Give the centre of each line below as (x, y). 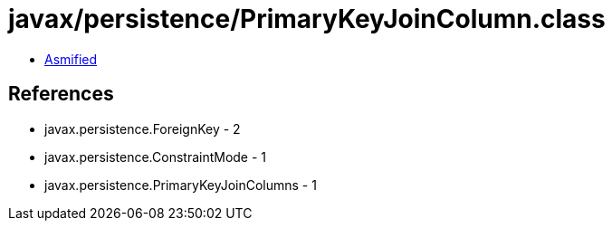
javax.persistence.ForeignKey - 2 (143, 128)
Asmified (71, 59)
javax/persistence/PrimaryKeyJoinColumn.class (307, 19)
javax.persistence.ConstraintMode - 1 (156, 157)
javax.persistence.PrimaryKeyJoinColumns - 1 (181, 185)
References (61, 94)
